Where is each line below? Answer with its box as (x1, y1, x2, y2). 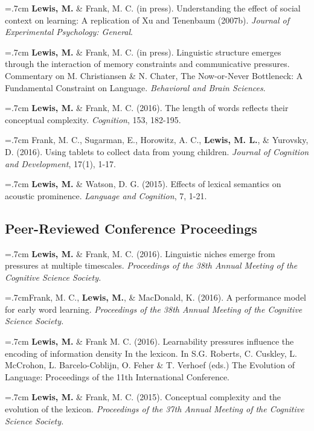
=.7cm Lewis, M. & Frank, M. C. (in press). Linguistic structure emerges (5, 45, 281, 58)
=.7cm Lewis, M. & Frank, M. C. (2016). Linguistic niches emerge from (5, 247, 275, 260)
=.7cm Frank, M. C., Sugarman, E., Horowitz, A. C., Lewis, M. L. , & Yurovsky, (5, 133, 309, 146)
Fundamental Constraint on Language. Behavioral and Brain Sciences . (5, 81, 266, 94)
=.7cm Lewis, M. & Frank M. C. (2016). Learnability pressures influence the (5, 335, 294, 348)
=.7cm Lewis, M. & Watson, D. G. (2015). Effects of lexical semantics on (5, 177, 281, 190)
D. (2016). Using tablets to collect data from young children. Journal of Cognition (5, 145, 309, 158)
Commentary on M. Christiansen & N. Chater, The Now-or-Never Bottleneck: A (5, 69, 303, 81)
